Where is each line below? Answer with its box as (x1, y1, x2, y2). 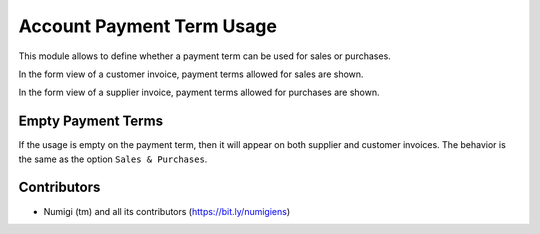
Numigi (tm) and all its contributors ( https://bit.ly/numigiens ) (43, 205, 291, 217)
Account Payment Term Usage (18, 15, 277, 37)
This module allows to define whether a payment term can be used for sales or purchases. (18, 50, 392, 62)
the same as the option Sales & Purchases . (18, 153, 208, 165)
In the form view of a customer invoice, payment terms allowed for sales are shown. (18, 68, 364, 80)
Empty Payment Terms (18, 113, 164, 130)
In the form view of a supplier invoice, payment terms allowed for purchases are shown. (18, 86, 380, 99)
